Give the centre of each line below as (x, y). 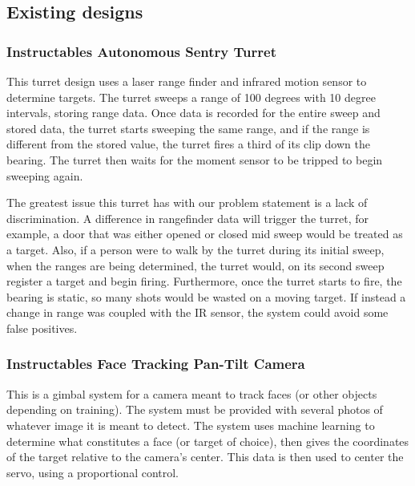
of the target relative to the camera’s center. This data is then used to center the (205, 457)
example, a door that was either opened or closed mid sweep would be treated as (205, 234)
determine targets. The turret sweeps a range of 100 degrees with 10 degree (191, 97)
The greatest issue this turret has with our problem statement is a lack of (187, 202)
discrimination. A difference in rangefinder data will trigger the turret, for (187, 218)
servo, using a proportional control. (93, 472)
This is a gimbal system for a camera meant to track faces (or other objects (192, 393)
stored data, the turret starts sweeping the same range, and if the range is (188, 128)
